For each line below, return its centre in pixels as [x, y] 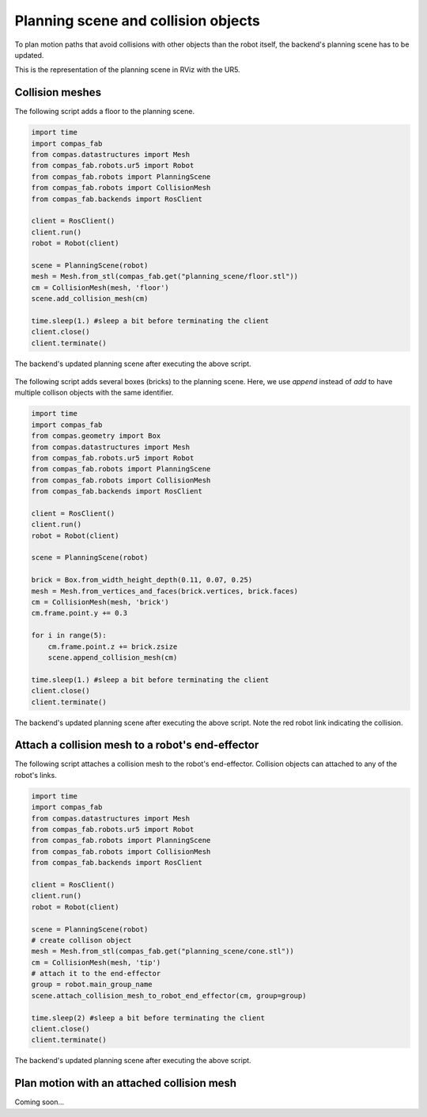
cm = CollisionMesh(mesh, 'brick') [100, 602]
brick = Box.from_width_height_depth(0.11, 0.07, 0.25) [142, 580]
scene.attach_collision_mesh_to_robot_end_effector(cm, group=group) [169, 995]
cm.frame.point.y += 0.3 [79, 613]
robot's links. [36, 775]
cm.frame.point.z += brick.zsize [113, 646]
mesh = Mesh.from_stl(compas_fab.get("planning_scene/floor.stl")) [165, 276]
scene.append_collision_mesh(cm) [113, 657]
